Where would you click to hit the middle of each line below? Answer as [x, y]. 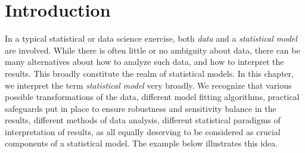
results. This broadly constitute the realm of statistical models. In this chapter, [149, 73]
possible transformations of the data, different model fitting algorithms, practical [152, 97]
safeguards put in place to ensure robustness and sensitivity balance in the [141, 108]
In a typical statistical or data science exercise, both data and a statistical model [151, 38]
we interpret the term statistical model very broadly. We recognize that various [148, 85]
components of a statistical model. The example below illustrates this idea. [141, 143]
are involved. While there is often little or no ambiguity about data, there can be [152, 50]
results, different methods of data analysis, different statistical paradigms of [143, 120]
